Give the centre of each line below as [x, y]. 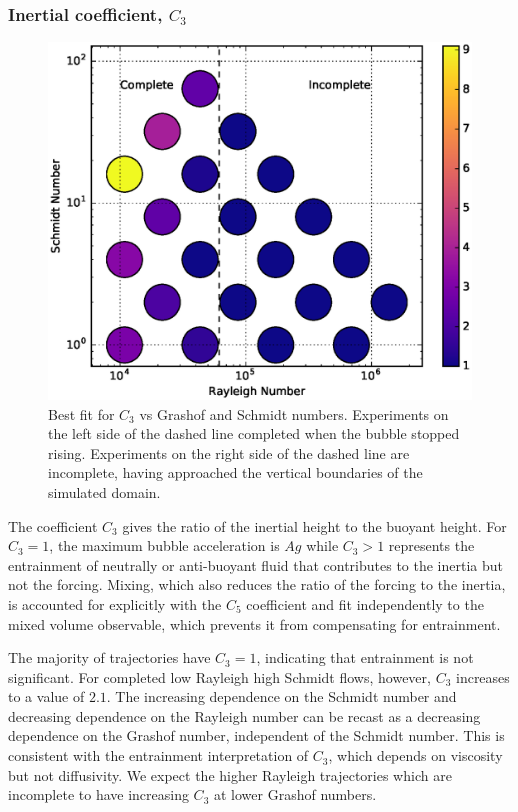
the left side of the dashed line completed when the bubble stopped [254, 433]
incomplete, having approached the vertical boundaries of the [235, 472]
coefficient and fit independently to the [365, 603]
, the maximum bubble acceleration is [164, 545]
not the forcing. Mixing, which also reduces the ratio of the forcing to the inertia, [257, 584]
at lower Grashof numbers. [295, 794]
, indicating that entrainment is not [365, 657]
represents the [431, 545]
